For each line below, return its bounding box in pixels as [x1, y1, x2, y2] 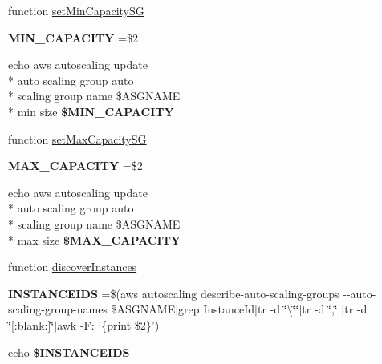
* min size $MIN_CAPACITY [8, 103, 174, 119]
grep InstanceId [178, 301, 255, 317]
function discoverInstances [8, 258, 137, 275]
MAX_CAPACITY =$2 [8, 157, 143, 174]
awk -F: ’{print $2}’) [57, 316, 160, 333]
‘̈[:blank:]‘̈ [8, 316, 55, 333]
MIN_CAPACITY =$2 [8, 29, 139, 46]
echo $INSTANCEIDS [8, 343, 130, 360]
